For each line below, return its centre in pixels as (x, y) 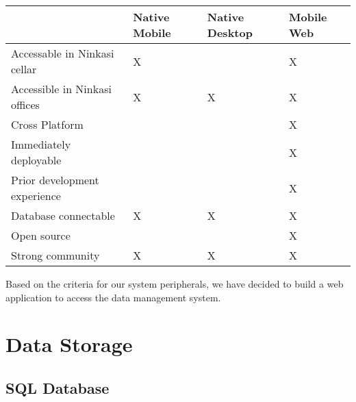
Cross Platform (47, 124)
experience (36, 196)
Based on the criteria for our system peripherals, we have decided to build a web (175, 284)
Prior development (55, 180)
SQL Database (58, 387)
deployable (36, 160)
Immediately (41, 144)
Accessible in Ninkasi (61, 89)
